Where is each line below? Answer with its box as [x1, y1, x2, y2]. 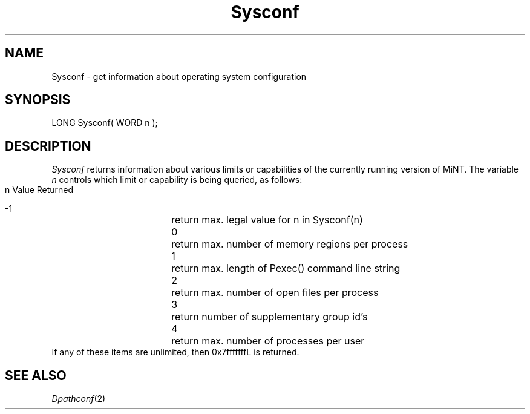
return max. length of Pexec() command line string [171, 262, 401, 275]
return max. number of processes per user [171, 335, 365, 347]
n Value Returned [5, 185, 74, 195]
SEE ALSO [5, 367, 67, 383]
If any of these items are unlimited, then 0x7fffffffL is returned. [51, 347, 299, 358]
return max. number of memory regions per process [171, 238, 408, 251]
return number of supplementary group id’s [171, 310, 368, 323]
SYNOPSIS [5, 92, 71, 108]
